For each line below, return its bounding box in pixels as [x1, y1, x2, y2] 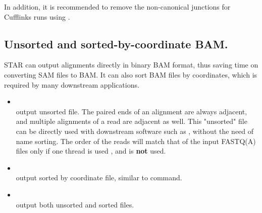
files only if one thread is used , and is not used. [16, 146, 166, 156]
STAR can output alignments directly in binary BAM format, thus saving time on [4, 59, 258, 70]
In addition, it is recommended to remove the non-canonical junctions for [4, 2, 231, 12]
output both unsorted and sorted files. [16, 199, 134, 209]
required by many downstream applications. [4, 79, 139, 90]
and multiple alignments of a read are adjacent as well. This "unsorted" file [16, 116, 247, 126]
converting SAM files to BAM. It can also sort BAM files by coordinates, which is [4, 69, 257, 80]
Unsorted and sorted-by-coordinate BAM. [4, 36, 228, 51]
